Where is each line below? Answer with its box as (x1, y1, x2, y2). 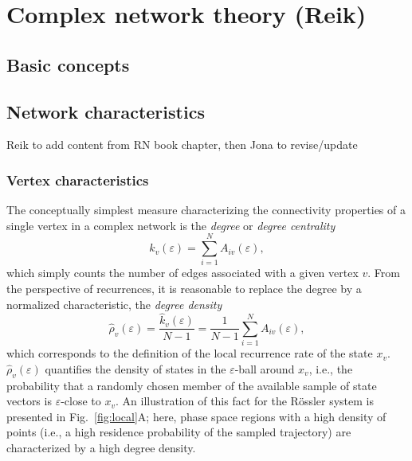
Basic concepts (6, 52, 130, 76)
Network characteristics (6, 99, 205, 123)
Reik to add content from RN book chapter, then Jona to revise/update (6, 136, 358, 153)
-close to (61, 393, 101, 409)
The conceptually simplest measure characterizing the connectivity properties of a (6, 201, 406, 218)
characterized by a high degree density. (6, 440, 196, 456)
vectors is (6, 393, 52, 409)
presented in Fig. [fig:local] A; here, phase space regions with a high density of (6, 408, 386, 424)
